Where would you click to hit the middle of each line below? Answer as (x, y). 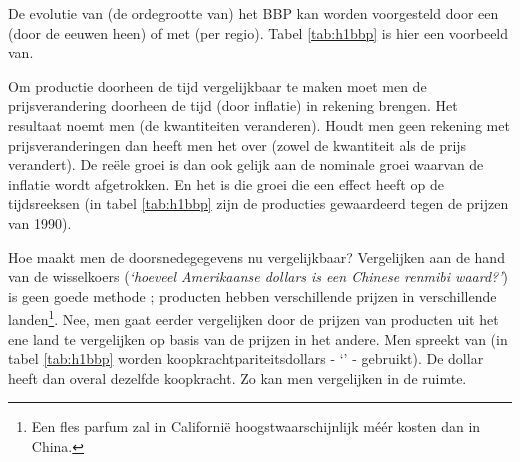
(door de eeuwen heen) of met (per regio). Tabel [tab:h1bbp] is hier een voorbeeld (258, 32)
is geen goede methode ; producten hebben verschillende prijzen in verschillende (252, 295)
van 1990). (40, 222)
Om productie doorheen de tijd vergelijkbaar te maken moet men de (217, 85)
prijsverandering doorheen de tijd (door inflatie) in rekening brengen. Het (233, 105)
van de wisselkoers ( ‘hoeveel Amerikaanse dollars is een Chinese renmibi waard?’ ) (258, 276)
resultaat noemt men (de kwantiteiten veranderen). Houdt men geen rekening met (259, 124)
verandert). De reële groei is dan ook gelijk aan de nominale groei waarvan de (246, 164)
